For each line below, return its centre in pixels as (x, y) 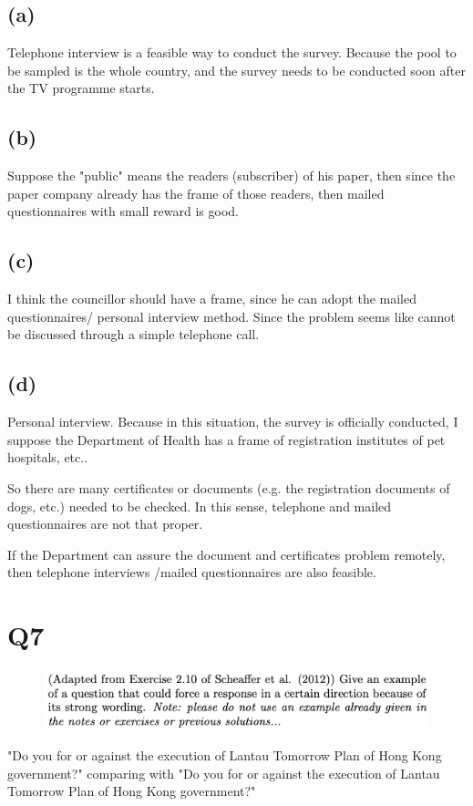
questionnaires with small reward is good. (123, 211)
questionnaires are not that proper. (105, 524)
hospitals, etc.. (48, 457)
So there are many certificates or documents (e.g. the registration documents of (229, 487)
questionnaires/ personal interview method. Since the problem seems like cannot (231, 316)
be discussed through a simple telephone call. (134, 334)
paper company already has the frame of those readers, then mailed (196, 193)
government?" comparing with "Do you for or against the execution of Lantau (224, 773)
